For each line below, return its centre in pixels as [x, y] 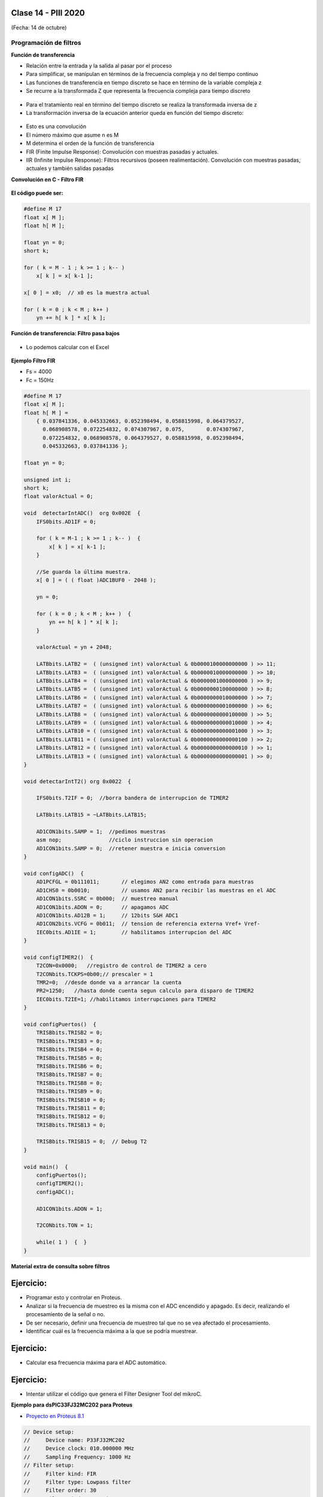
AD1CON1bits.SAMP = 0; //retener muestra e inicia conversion [131, 848]
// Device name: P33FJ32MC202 [74, 1440]
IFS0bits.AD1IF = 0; [66, 522]
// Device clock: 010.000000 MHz [79, 1448]
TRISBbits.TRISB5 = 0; [69, 1058]
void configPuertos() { [60, 1025]
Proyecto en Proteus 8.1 [55, 1416]
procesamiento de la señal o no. [65, 1314]
